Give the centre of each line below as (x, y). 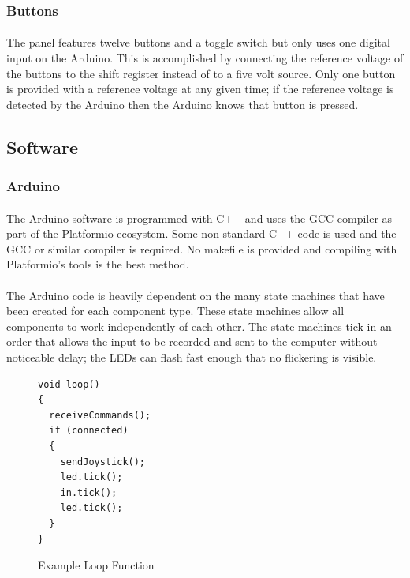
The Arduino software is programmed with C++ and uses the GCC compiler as (199, 218)
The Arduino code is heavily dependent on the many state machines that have (196, 295)
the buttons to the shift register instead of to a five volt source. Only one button (201, 73)
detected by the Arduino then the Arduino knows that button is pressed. (183, 104)
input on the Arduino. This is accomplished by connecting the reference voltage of (205, 58)
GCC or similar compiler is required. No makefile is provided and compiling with (202, 248)
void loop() (69, 384)
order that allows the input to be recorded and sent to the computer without (192, 342)
